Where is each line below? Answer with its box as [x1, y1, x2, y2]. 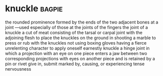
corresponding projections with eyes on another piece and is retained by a [5, 55, 155, 61]
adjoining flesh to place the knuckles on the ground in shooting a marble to [5, 35, 156, 41]
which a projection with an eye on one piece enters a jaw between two [5, 50, 147, 56]
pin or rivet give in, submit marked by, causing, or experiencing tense [5, 61, 145, 67]
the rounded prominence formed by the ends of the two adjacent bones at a [5, 19, 159, 25]
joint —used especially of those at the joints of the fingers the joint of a [5, 24, 148, 30]
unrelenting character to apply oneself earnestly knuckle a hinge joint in [5, 45, 150, 51]
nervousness [5, 66, 31, 72]
